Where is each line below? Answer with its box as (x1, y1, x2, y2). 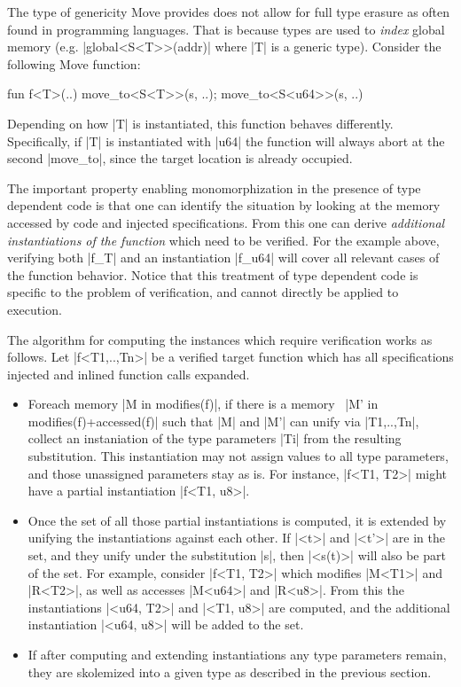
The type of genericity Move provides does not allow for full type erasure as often (7, 3, 450, 20)
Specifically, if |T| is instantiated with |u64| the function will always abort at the (7, 131, 445, 150)
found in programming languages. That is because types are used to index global (7, 20, 445, 38)
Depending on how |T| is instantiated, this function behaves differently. (7, 113, 394, 132)
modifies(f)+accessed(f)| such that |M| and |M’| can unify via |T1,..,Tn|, (27, 411, 419, 430)
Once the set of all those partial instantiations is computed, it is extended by (27, 511, 447, 529)
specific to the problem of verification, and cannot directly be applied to (7, 283, 399, 301)
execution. (7, 300, 62, 318)
